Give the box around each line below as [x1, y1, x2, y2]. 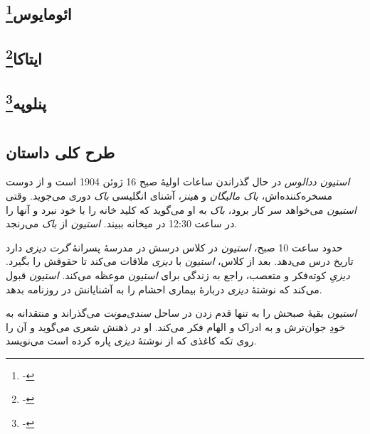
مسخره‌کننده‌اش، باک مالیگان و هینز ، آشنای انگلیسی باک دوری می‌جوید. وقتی [6, 188, 333, 202]
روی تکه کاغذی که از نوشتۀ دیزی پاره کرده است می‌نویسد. [6, 333, 257, 348]
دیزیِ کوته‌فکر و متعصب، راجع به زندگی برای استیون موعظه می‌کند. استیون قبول [6, 267, 350, 282]
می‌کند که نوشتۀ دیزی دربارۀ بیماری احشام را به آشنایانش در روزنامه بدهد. [6, 281, 322, 296]
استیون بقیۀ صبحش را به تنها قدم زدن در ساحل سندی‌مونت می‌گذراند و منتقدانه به [6, 305, 357, 320]
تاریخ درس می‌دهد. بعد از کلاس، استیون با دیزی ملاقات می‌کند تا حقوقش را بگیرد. [6, 254, 354, 268]
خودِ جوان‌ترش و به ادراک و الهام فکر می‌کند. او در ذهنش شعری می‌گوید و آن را [6, 319, 346, 334]
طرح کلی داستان [6, 141, 115, 163]
